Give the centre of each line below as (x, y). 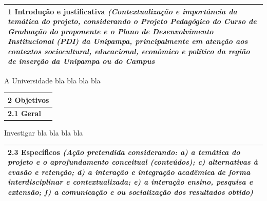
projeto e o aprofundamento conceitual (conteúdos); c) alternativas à (133, 162)
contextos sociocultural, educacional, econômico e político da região (129, 51)
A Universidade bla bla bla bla (52, 80)
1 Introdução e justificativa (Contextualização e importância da (122, 11)
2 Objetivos (28, 99)
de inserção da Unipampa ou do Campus (81, 61)
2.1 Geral (24, 113)
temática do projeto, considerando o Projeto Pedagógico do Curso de (132, 21)
